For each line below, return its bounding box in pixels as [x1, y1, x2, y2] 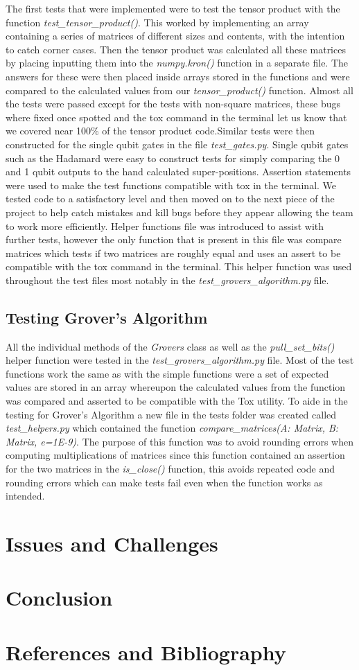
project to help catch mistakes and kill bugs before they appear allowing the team [6, 204, 353, 219]
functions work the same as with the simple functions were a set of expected [6, 366, 329, 380]
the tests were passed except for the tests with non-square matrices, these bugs [6, 96, 341, 111]
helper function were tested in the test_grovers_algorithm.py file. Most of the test [6, 353, 354, 367]
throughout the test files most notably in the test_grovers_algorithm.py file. [6, 272, 329, 287]
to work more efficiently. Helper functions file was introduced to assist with [6, 218, 324, 233]
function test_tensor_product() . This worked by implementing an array [6, 15, 309, 29]
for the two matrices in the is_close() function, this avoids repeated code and [6, 461, 335, 476]
